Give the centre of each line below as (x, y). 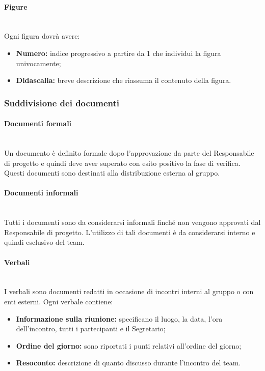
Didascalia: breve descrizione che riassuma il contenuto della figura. (124, 80)
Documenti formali (38, 123)
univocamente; (38, 63)
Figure (16, 6)
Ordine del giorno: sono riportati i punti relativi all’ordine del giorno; (129, 345)
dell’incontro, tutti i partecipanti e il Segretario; (91, 329)
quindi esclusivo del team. (44, 242)
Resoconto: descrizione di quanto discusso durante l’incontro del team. (128, 363)
